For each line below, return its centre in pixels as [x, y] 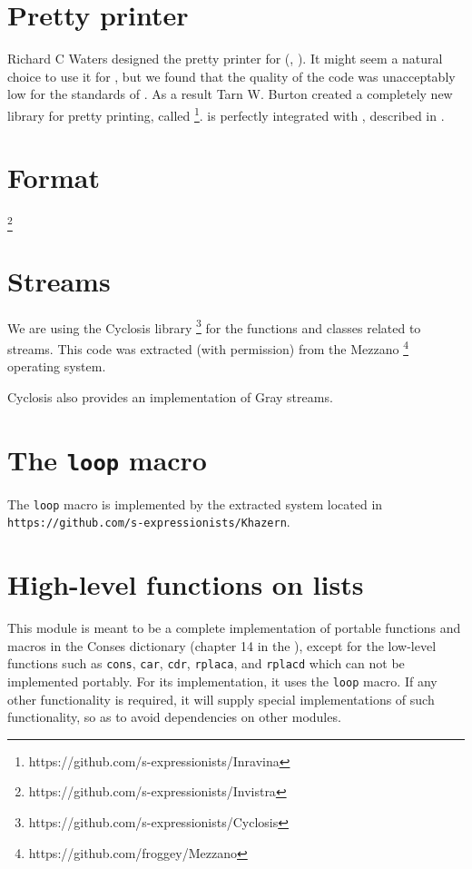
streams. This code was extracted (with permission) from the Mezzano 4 [208, 347]
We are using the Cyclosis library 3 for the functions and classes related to [214, 326]
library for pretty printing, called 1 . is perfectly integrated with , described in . [226, 114]
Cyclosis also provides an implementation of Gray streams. [170, 396]
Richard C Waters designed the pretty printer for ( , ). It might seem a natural [225, 59]
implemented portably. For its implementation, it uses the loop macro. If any [222, 681]
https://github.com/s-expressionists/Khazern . [149, 522]
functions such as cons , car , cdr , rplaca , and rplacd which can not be [206, 663]
